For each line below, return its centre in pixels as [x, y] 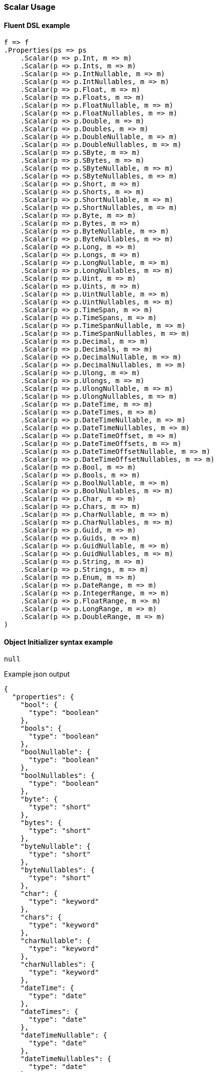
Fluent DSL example [37, 25]
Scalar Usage [30, 7]
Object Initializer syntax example [59, 642]
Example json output [37, 674]
